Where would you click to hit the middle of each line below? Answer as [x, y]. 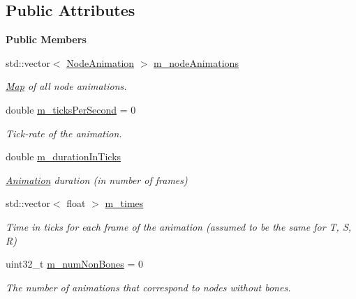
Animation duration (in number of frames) [97, 179]
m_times [124, 203]
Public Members [46, 39]
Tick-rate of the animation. [64, 133]
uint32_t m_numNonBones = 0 [75, 264]
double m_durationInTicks [64, 156]
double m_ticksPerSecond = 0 [71, 109]
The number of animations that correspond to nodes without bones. [148, 287]
